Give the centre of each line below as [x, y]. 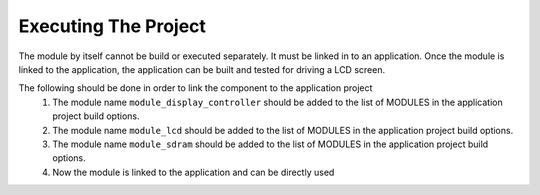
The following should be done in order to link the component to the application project [195, 88]
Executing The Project [112, 26]
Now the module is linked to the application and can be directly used [193, 172]
